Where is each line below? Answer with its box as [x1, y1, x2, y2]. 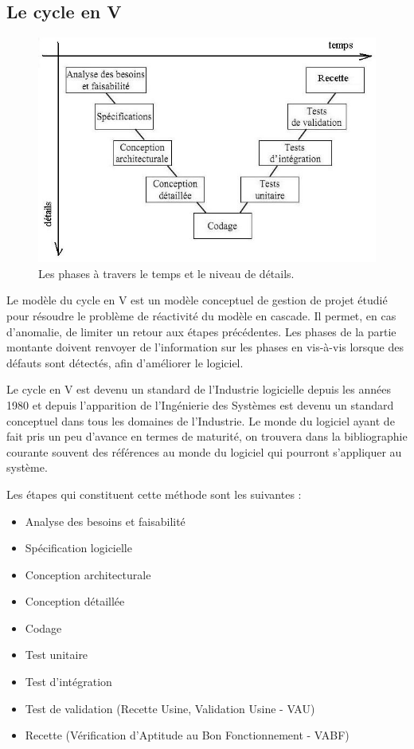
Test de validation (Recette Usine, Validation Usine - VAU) [25, 700, 315, 716]
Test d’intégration [25, 673, 112, 690]
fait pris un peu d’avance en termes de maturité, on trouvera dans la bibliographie [6, 428, 408, 445]
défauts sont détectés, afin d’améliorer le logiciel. [6, 354, 244, 371]
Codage [25, 619, 62, 636]
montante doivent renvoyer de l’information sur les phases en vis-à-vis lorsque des [6, 339, 404, 355]
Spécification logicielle [25, 539, 132, 556]
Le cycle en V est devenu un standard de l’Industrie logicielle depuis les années [6, 381, 391, 398]
